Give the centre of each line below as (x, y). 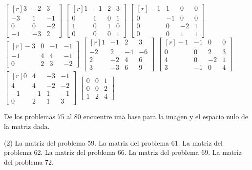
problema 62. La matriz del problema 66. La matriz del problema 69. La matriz (123, 152)
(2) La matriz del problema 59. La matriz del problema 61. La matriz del (113, 142)
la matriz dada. (27, 126)
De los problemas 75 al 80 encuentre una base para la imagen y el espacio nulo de (126, 117)
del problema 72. (29, 161)
